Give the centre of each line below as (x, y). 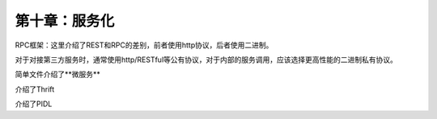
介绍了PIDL (34, 104)
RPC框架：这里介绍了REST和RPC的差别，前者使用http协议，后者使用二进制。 (144, 45)
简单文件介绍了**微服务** (58, 74)
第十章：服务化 (65, 21)
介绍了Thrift (35, 89)
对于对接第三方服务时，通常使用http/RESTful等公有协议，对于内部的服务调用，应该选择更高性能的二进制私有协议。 (206, 59)
